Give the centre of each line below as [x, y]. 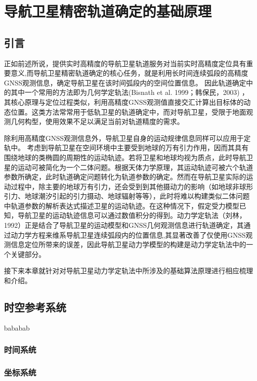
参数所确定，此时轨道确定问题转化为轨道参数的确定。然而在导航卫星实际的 [125, 177]
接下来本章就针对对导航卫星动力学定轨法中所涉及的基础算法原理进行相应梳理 [128, 271]
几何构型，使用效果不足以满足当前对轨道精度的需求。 [97, 121]
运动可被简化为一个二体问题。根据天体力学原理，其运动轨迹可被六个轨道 [135, 167]
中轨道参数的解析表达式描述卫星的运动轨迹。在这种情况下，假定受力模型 [122, 205]
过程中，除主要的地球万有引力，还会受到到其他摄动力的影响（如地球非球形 [132, 186]
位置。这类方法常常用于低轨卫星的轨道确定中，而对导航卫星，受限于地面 [128, 111]
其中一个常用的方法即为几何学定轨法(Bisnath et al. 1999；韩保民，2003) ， [130, 92]
